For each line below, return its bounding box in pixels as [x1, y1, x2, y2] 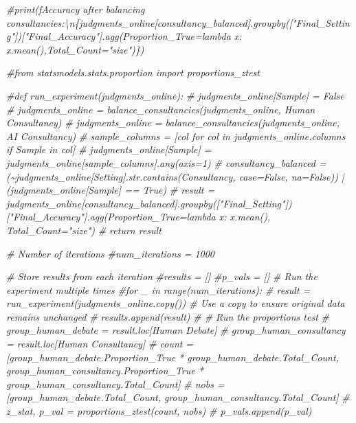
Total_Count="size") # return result [6, 222, 162, 237]
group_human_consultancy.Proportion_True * [6, 363, 203, 378]
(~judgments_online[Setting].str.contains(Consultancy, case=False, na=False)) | [6, 169, 344, 183]
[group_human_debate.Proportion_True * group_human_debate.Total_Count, [6, 350, 339, 364]
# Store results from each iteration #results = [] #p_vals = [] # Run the [6, 269, 318, 284]
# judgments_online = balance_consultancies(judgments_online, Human [6, 102, 315, 116]
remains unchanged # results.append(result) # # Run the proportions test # [6, 309, 329, 323]
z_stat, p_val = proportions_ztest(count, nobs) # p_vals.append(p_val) [6, 404, 312, 418]
